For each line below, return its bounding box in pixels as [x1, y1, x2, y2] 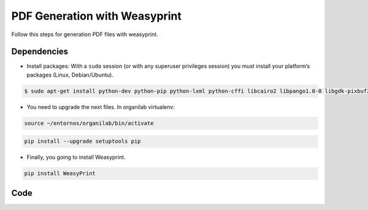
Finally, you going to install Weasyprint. [26, 154, 126, 161]
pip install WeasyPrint [24, 170, 96, 177]
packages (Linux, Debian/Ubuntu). [26, 71, 113, 78]
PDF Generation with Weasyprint [11, 9, 182, 23]
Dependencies [11, 47, 69, 57]
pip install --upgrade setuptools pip [24, 138, 141, 145]
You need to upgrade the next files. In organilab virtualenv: [26, 103, 175, 110]
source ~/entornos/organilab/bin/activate [24, 119, 154, 127]
